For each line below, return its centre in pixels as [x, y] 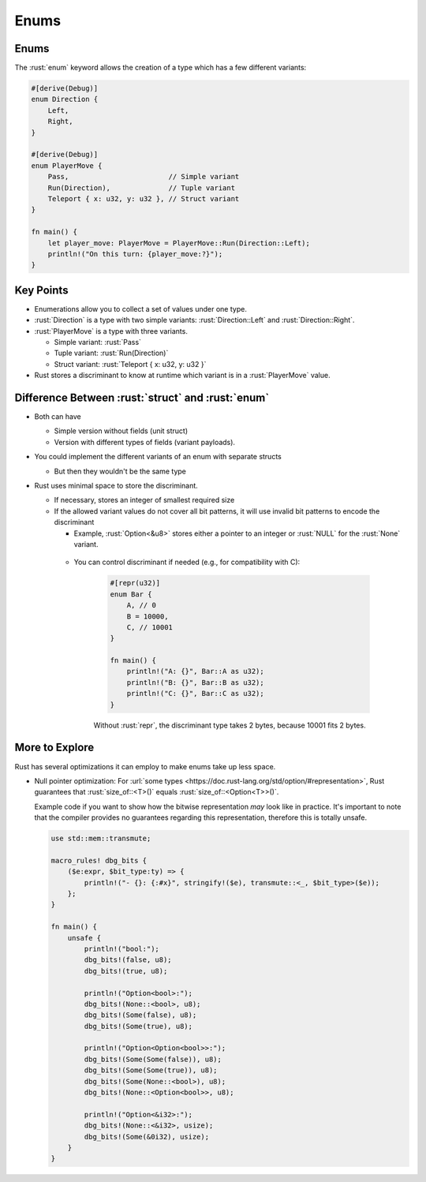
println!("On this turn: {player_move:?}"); [135, 254]
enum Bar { [131, 594]
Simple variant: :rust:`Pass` [98, 342]
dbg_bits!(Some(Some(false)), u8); [153, 1059]
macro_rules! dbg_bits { [99, 860]
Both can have [58, 417]
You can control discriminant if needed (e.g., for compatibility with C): [187, 562]
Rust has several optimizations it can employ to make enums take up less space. [145, 766]
